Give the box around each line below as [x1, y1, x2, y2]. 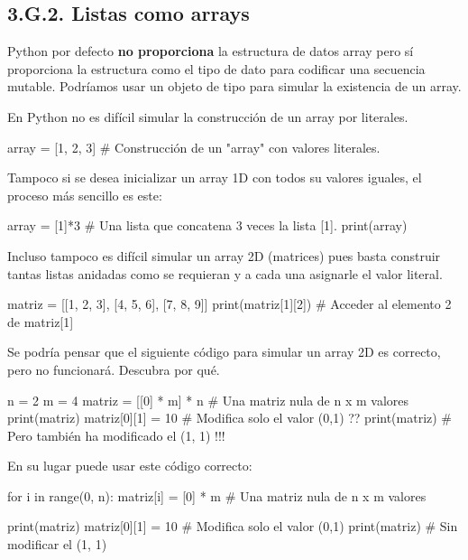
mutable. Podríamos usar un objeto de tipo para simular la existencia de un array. [7, 77, 462, 96]
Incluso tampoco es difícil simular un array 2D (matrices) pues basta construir [7, 246, 441, 265]
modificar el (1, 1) [7, 535, 107, 554]
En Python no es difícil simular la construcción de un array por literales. [7, 107, 408, 126]
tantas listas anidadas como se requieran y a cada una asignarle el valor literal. [7, 264, 443, 283]
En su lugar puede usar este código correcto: [7, 456, 252, 475]
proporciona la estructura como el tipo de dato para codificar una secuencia [7, 59, 426, 78]
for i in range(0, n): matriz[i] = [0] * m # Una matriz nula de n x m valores [7, 486, 427, 505]
